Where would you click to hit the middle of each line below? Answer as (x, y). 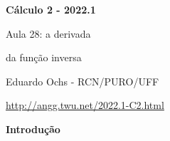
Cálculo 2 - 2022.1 (51, 9)
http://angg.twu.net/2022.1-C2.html (85, 105)
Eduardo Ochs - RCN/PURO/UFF (83, 81)
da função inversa (44, 57)
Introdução (33, 129)
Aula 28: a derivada (48, 33)
